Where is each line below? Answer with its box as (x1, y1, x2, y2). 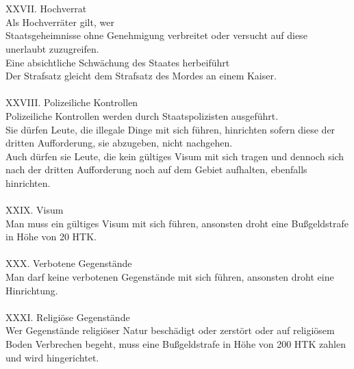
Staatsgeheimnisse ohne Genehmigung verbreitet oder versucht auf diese (5, 28, 307, 42)
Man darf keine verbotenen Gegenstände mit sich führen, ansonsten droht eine (5, 270, 334, 284)
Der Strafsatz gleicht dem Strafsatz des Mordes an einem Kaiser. (5, 68, 277, 83)
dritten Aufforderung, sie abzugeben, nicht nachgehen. (5, 136, 233, 150)
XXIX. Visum (5, 203, 64, 217)
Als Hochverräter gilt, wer (5, 14, 114, 29)
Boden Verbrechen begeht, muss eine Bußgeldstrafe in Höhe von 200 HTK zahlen (5, 337, 346, 351)
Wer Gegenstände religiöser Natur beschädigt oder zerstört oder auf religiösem (5, 323, 335, 338)
